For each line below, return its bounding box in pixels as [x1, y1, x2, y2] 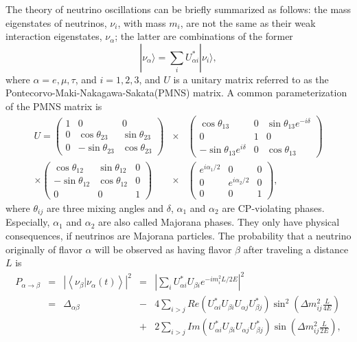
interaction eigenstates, [5, 29, 102, 43]
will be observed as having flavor [95, 242, 232, 256]
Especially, [5, 215, 50, 229]
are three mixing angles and [46, 200, 164, 215]
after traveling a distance [243, 242, 349, 256]
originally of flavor [5, 242, 82, 256]
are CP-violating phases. [222, 200, 325, 215]
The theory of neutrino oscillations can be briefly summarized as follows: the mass [5, 2, 352, 16]
